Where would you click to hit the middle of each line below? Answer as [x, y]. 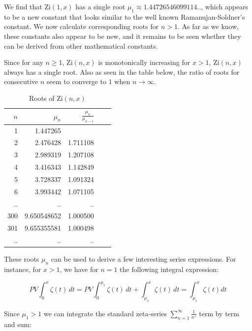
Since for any [24, 62]
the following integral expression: [169, 269]
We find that [23, 6]
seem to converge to [77, 81]
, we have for [79, 269]
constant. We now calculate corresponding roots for [81, 26]
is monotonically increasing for [144, 62]
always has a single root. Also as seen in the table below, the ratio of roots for [122, 72]
